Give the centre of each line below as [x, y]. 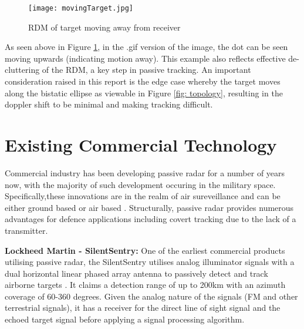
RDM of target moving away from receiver [104, 27]
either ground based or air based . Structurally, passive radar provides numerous [149, 207]
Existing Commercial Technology [141, 145]
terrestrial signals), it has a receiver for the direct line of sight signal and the [143, 308]
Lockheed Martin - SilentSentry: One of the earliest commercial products [145, 250]
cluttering [22, 70]
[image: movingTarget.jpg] [81, 8]
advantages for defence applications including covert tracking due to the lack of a [151, 219]
